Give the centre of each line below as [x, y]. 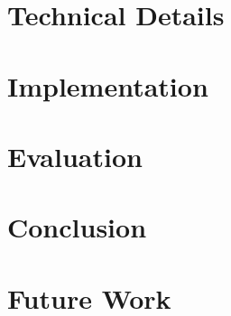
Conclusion [77, 227]
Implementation [108, 85]
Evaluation [75, 156]
